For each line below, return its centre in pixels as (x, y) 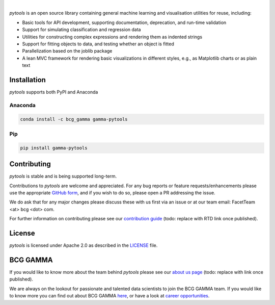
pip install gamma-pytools (54, 148)
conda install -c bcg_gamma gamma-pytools (74, 119)
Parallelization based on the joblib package (67, 51)
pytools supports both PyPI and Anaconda (54, 92)
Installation (28, 80)
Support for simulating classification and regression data (81, 30)
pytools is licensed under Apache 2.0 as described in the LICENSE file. (84, 245)
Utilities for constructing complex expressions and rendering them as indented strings (112, 37)
